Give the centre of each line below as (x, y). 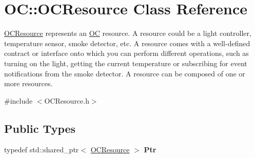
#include (18, 100)
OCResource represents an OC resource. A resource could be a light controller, (128, 33)
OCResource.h (67, 100)
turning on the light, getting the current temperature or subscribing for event (126, 63)
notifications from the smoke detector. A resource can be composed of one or (125, 73)
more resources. (28, 83)
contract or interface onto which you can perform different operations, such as (126, 53)
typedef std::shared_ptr (42, 150)
